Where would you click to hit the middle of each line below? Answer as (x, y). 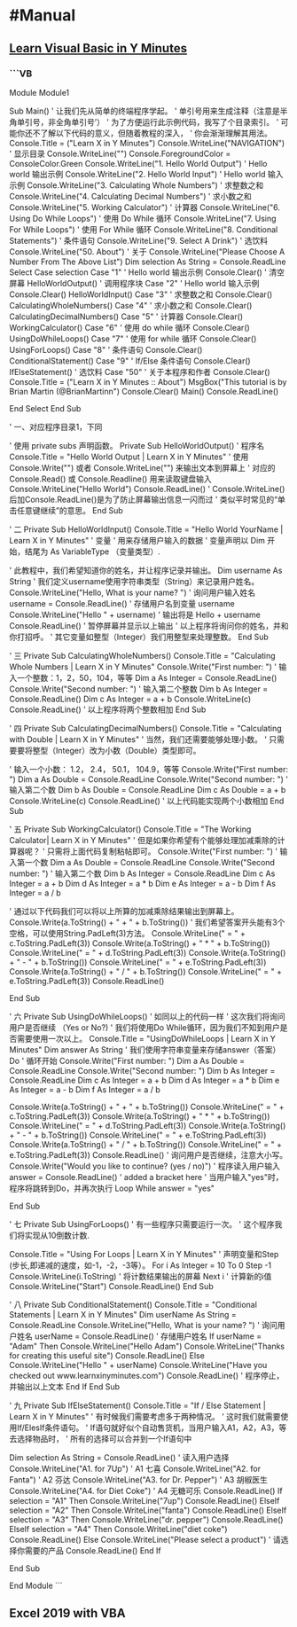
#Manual (43, 16)
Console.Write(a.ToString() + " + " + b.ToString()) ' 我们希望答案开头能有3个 (147, 922)
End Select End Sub (45, 408)
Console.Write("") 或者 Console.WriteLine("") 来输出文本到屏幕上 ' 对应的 (143, 467)
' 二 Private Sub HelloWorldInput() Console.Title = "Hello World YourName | (146, 529)
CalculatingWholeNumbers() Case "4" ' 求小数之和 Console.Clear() (131, 305)
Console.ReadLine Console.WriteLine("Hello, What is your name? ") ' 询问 (143, 1325)
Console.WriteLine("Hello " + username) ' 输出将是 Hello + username (135, 614)
